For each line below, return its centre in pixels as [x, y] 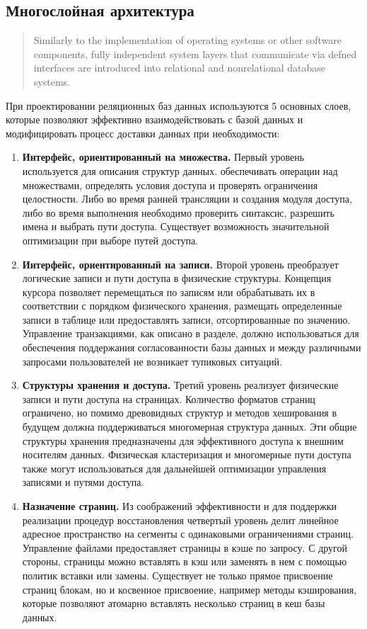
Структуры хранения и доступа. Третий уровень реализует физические [180, 385]
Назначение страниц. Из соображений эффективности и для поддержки [179, 506]
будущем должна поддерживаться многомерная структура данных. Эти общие [190, 427]
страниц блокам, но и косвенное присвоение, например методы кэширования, [190, 589]
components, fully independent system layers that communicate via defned [195, 53]
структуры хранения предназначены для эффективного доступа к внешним [183, 440]
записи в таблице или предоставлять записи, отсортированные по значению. [186, 319]
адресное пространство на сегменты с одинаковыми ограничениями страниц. [188, 534]
